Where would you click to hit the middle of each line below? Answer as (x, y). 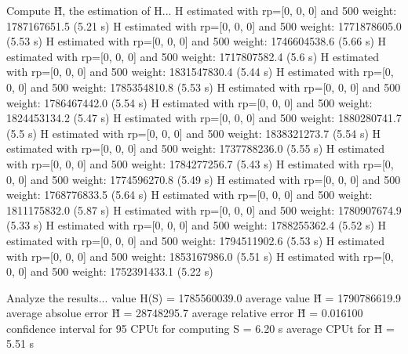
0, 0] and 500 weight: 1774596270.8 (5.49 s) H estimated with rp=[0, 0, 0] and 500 (204, 179)
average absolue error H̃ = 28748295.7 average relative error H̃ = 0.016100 (185, 313)
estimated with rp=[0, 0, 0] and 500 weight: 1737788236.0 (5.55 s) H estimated (196, 148)
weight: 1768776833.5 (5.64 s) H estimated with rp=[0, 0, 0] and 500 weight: (189, 195)
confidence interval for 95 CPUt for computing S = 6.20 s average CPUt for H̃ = (200, 328)
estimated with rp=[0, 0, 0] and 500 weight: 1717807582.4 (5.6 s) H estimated (193, 56)
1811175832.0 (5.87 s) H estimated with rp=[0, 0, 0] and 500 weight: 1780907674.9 (204, 210)
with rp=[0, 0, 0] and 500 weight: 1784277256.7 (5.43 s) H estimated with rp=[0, (200, 163)
